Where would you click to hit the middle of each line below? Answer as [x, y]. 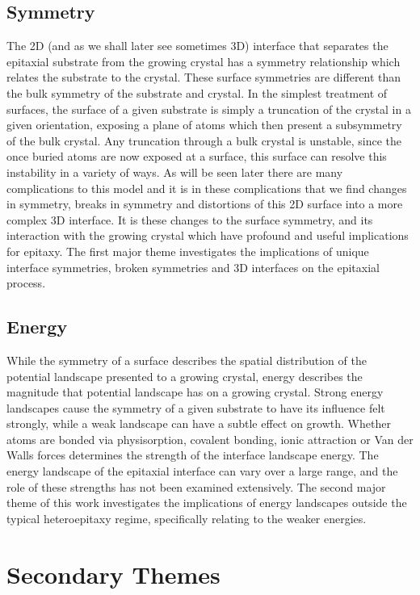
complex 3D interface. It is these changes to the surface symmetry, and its [190, 219]
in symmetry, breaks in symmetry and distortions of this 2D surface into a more [205, 204]
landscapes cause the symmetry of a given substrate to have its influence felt [196, 407]
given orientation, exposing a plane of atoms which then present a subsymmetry [204, 125]
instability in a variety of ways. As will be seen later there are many [175, 172]
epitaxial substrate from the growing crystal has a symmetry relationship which [204, 61]
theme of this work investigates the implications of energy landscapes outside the [207, 503]
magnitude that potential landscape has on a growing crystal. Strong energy [195, 392]
